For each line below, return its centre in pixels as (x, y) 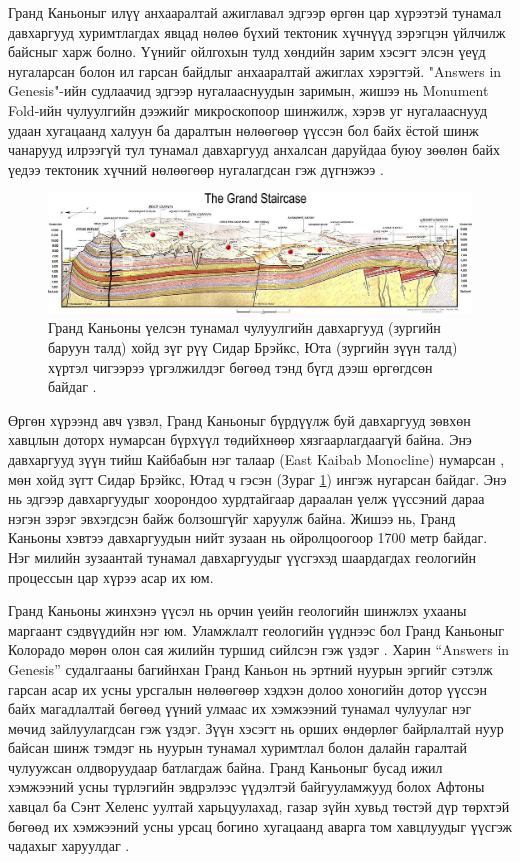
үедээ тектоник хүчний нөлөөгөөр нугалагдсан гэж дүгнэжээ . (196, 168)
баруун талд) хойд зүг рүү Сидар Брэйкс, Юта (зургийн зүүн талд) (253, 347)
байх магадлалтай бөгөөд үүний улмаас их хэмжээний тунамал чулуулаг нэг (240, 708)
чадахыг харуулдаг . (69, 845)
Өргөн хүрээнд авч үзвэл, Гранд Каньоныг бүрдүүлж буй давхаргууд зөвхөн (239, 419)
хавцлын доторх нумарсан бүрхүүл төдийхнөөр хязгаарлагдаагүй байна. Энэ (240, 439)
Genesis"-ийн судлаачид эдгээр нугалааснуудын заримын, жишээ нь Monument (248, 90)
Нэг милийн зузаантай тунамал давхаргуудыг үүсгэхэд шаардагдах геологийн (242, 556)
